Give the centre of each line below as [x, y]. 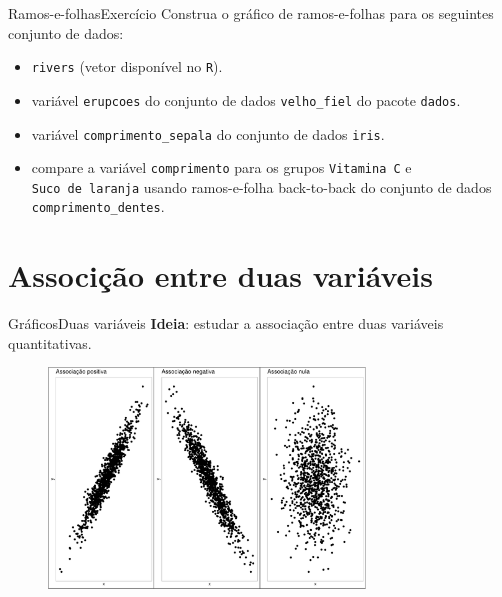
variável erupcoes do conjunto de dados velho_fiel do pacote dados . [246, 99]
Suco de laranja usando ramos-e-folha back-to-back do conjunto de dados [261, 186]
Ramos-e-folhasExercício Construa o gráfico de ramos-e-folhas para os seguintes [251, 13]
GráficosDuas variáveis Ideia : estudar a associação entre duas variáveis [226, 323]
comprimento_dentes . [98, 206]
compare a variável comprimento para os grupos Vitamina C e [221, 167]
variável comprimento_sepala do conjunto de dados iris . [208, 133]
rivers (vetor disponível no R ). [127, 66]
